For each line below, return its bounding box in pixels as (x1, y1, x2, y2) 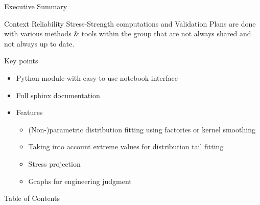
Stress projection (28, 158, 81, 169)
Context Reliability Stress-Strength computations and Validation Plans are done (4, 18, 256, 29)
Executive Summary (4, 1, 67, 11)
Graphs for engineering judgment (28, 175, 132, 186)
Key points (4, 55, 38, 66)
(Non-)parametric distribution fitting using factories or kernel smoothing (28, 124, 255, 134)
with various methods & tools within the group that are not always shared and (4, 28, 251, 39)
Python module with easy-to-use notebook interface (16, 72, 178, 83)
